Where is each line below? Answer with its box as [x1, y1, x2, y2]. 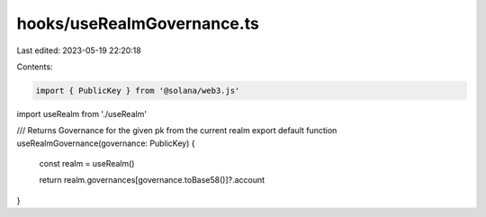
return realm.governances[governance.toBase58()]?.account [39, 175, 265, 185]
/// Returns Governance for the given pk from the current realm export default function [16, 125, 337, 136]
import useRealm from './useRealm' [16, 108, 148, 119]
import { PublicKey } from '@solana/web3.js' [35, 86, 240, 95]
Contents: [16, 61, 53, 72]
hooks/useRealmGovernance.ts [16, 14, 260, 33]
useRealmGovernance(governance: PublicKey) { [16, 138, 195, 149]
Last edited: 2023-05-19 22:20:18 [16, 45, 141, 56]
